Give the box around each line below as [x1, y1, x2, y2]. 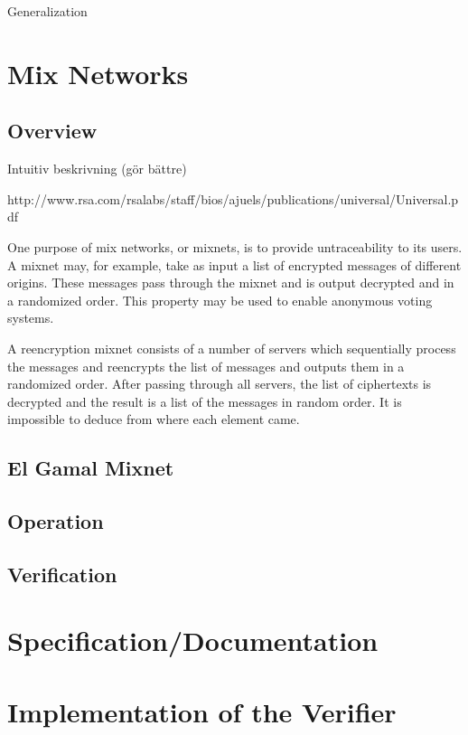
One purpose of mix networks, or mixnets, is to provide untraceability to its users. [7, 237, 463, 256]
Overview [7, 117, 98, 145]
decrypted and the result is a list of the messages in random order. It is [7, 391, 402, 410]
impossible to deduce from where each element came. [7, 410, 300, 429]
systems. [7, 308, 54, 327]
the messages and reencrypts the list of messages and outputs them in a [7, 356, 405, 375]
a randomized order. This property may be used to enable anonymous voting [7, 290, 433, 309]
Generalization [7, 2, 88, 20]
